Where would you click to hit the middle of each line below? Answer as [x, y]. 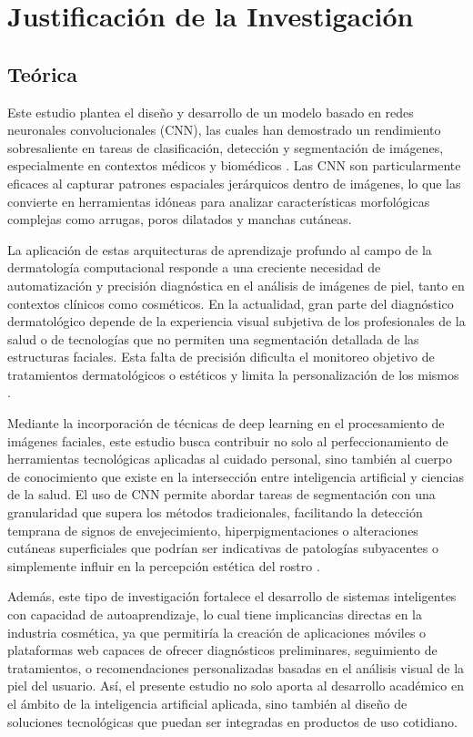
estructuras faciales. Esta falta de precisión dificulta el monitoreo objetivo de [221, 357]
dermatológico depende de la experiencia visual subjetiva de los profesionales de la [236, 321]
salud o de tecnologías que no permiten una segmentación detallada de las [213, 338]
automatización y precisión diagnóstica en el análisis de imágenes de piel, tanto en [236, 285]
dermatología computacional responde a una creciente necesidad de [194, 267]
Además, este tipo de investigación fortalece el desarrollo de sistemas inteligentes [232, 596]
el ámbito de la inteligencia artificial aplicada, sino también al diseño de [207, 703]
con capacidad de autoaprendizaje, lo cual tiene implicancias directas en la [215, 614]
